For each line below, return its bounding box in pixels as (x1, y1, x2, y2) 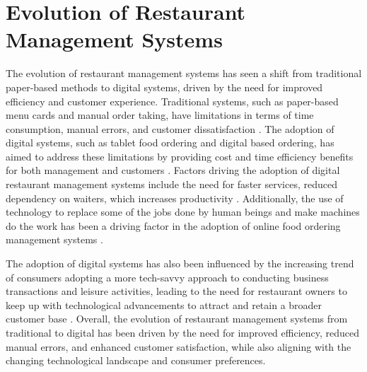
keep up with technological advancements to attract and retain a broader (6, 297, 322, 312)
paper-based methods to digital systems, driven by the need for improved (6, 79, 323, 94)
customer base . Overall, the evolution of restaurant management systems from (6, 311, 348, 326)
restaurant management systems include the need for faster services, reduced (6, 177, 337, 192)
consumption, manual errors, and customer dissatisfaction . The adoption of (6, 121, 334, 136)
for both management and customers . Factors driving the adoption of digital (6, 163, 340, 178)
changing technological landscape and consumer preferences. (6, 353, 266, 368)
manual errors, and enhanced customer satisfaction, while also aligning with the (6, 339, 351, 354)
